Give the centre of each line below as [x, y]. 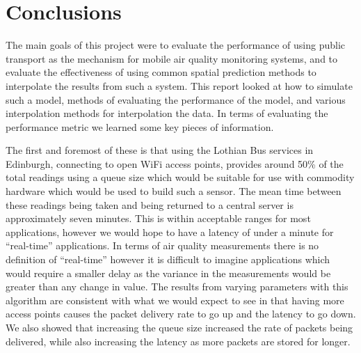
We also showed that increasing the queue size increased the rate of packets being [179, 327]
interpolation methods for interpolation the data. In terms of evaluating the [167, 113]
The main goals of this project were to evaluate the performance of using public [176, 45]
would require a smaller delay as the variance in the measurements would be [168, 273]
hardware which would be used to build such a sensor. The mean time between [174, 191]
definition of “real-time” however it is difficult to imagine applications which [168, 259]
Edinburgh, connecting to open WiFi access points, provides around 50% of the [175, 163]
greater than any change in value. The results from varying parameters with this [177, 287]
